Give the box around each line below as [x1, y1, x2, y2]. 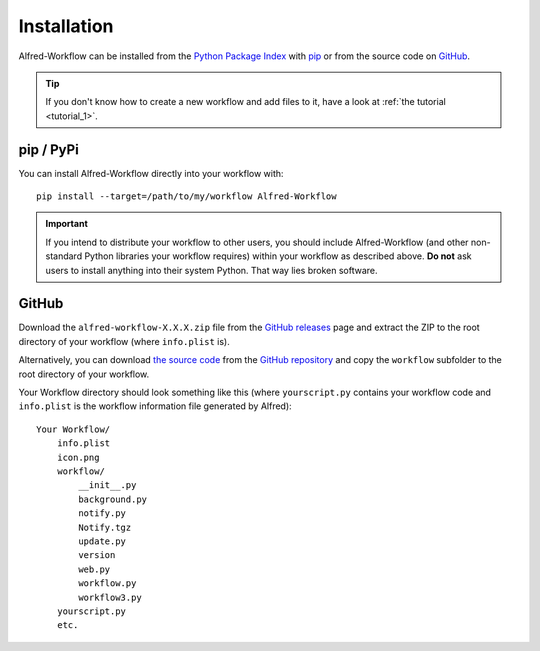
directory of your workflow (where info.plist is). [18, 335, 230, 347]
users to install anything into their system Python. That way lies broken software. [45, 264, 379, 276]
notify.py [78, 508, 127, 519]
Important [45, 218, 89, 230]
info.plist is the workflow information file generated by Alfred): [18, 400, 292, 412]
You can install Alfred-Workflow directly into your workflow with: [18, 167, 284, 179]
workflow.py [78, 578, 137, 589]
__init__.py [78, 480, 137, 491]
